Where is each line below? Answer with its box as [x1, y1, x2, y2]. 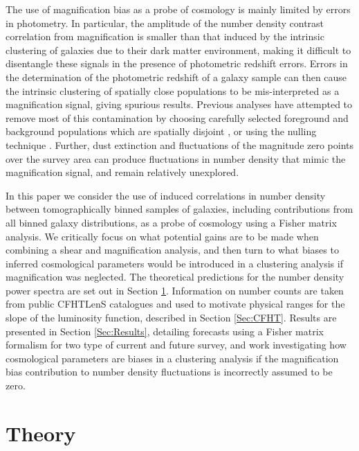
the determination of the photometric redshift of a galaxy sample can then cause [6, 69, 347, 84]
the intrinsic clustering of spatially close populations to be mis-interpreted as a [6, 83, 340, 98]
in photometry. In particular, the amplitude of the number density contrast [6, 15, 324, 30]
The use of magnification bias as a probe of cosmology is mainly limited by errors [6, 2, 351, 16]
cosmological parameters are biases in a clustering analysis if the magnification [6, 351, 339, 365]
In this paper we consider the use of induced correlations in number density [6, 188, 326, 202]
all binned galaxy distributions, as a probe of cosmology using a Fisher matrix [6, 215, 337, 229]
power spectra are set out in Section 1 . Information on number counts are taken [6, 283, 344, 297]
